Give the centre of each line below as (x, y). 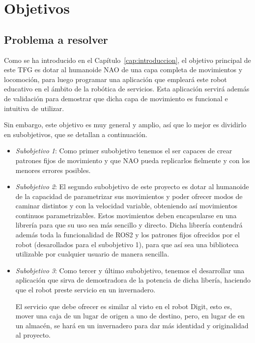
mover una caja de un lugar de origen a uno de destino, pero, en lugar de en (130, 316)
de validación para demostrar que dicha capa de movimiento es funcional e (116, 98)
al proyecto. (33, 335)
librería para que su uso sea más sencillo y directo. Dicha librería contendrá (129, 225)
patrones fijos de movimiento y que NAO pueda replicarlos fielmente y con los (133, 160)
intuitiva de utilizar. (34, 108)
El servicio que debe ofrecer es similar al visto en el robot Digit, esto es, (124, 306)
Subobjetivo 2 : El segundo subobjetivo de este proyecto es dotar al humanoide (132, 186)
